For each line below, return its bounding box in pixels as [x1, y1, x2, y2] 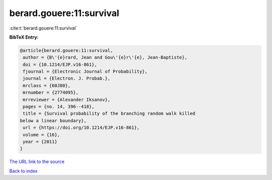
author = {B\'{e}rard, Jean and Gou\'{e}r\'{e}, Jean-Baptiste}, [23, 55, 187, 60]
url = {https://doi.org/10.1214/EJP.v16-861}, [23, 125, 140, 130]
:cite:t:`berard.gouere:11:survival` [9, 25, 78, 31]
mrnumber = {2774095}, [23, 90, 79, 95]
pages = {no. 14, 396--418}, [23, 104, 95, 110]
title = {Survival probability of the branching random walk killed [23, 111, 195, 116]
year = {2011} [23, 139, 57, 144]
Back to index [9, 168, 38, 174]
